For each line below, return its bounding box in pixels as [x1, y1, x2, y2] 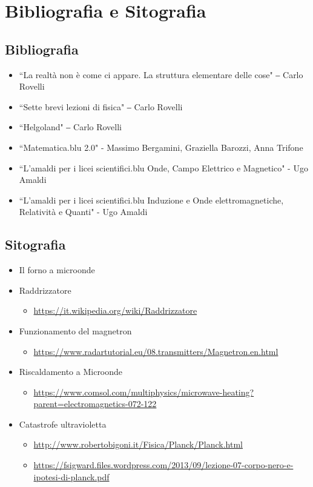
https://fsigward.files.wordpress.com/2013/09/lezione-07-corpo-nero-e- [33, 459, 294, 471]
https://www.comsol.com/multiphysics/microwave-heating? [33, 385, 254, 398]
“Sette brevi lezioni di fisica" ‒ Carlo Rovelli [19, 100, 183, 113]
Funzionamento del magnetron [19, 324, 132, 337]
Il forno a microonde [19, 263, 95, 276]
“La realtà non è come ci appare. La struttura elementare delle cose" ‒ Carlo [19, 68, 303, 81]
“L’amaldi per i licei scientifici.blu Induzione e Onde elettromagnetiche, [19, 193, 284, 206]
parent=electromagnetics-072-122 [33, 397, 157, 410]
